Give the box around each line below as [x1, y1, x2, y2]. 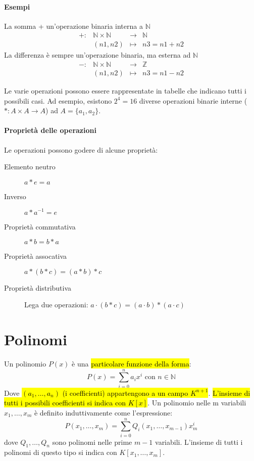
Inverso [4, 191, 26, 201]
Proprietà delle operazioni [4, 125, 96, 135]
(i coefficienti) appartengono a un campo [62, 387, 188, 398]
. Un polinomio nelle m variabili [147, 397, 246, 408]
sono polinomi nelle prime [52, 436, 132, 447]
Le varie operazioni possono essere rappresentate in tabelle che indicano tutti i [4, 85, 246, 96]
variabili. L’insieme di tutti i [155, 436, 243, 447]
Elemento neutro [4, 161, 56, 172]
